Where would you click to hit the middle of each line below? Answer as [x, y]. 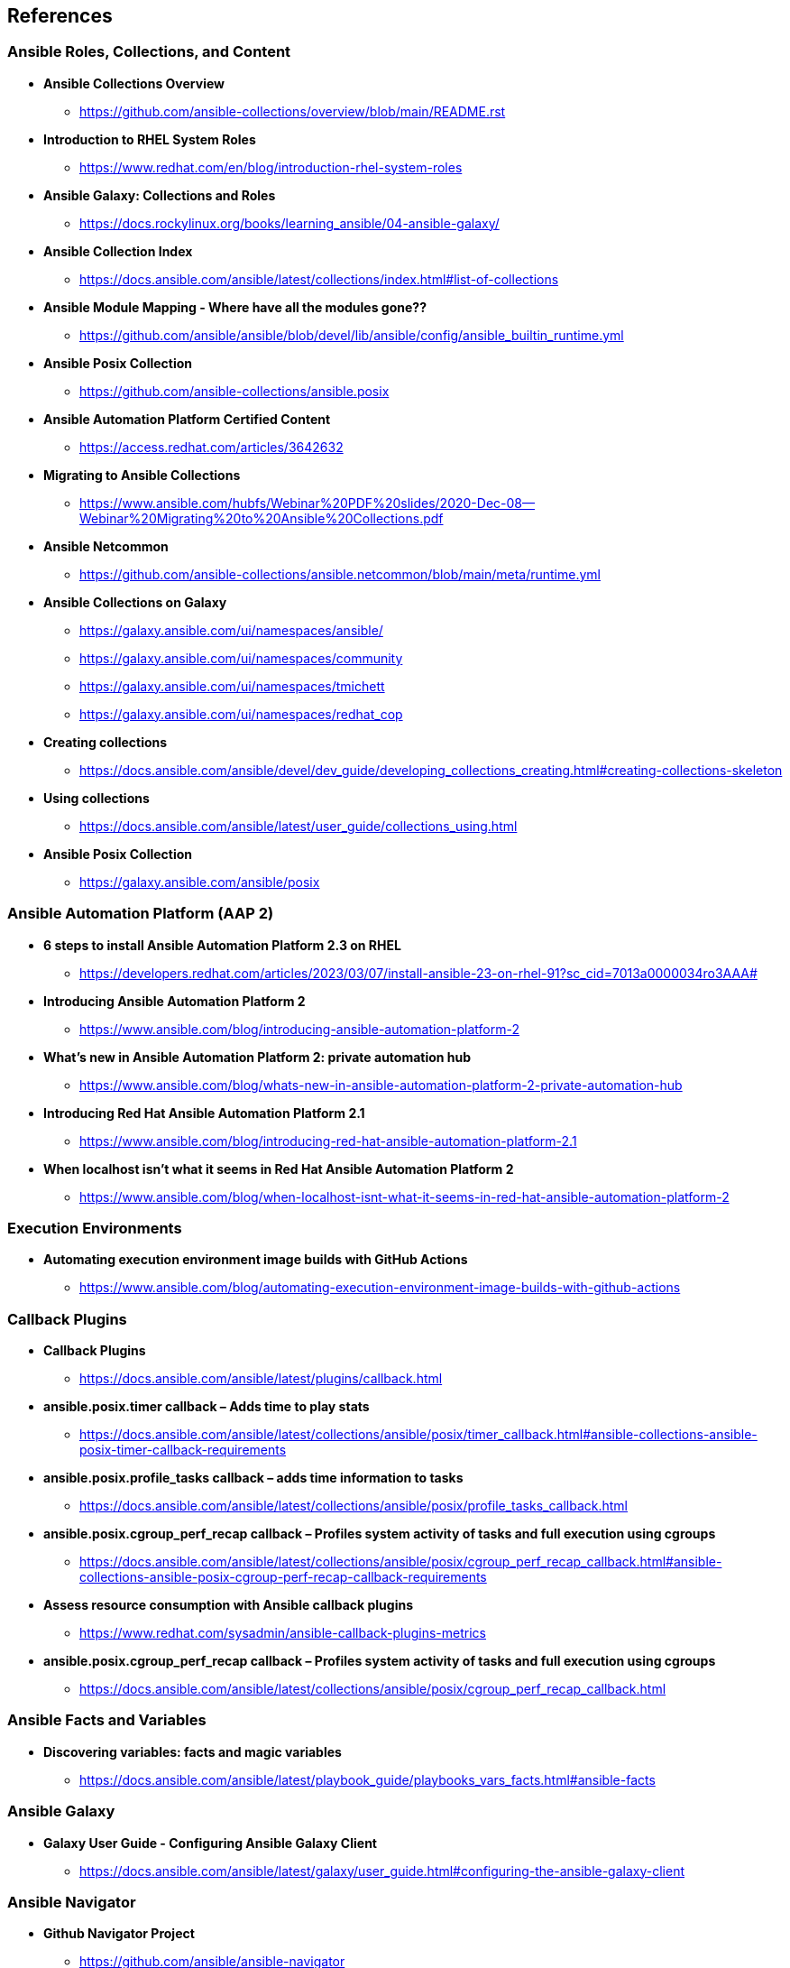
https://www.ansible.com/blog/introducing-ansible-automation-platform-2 [300, 1029]
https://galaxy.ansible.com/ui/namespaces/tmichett [232, 686]
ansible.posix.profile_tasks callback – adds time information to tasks [253, 1478]
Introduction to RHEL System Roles [150, 139]
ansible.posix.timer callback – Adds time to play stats [207, 1407]
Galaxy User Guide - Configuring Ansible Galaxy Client [210, 1843]
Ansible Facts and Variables [107, 1720]
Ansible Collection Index [118, 251]
